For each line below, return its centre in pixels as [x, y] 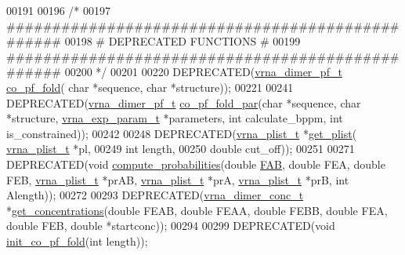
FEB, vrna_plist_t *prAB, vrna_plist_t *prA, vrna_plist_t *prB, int [178, 179]
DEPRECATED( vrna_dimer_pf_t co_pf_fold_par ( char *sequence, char [184, 102]
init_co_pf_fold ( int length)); [77, 240]
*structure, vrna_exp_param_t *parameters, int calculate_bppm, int [175, 118]
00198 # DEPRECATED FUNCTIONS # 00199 [183, 41]
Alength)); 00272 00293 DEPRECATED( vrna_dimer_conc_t [155, 195]
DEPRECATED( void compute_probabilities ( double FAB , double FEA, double [196, 164]
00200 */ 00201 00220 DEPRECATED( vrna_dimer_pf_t [203, 72]
